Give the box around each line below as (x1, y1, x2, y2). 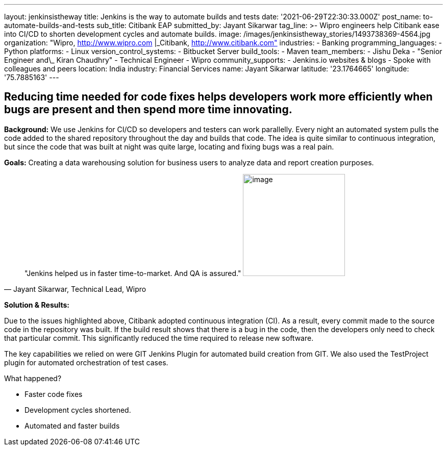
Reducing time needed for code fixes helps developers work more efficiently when (4, 90, 433, 104)
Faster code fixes (24, 389, 83, 398)
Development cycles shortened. (24, 405, 131, 414)
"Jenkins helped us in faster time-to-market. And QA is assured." (24, 268, 241, 278)
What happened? (4, 373, 62, 383)
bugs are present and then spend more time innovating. (4, 103, 292, 116)
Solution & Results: (4, 300, 69, 309)
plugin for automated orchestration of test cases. (4, 358, 168, 367)
